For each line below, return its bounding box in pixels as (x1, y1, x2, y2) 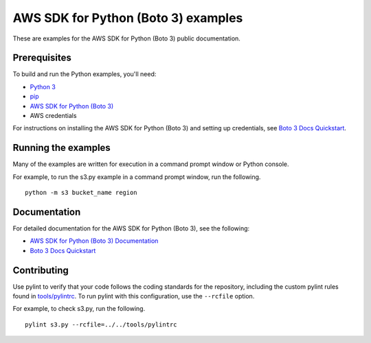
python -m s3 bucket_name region (25, 189, 137, 197)
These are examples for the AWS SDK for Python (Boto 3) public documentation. (12, 34, 240, 43)
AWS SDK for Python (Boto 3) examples (12, 10, 243, 25)
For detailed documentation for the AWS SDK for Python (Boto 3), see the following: (12, 224, 250, 233)
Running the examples (12, 142, 111, 154)
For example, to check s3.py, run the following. (12, 305, 146, 313)
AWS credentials (30, 112, 77, 120)
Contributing (12, 264, 69, 276)
